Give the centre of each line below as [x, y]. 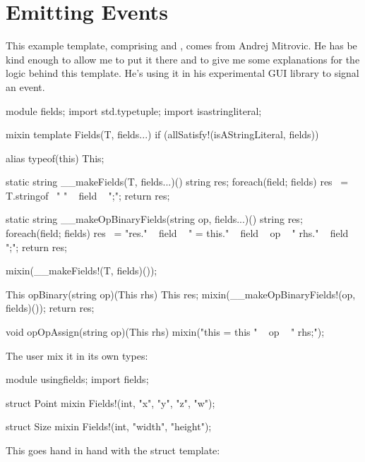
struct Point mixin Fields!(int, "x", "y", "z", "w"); [110, 402]
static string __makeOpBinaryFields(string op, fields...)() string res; [154, 219]
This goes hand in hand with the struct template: [113, 450]
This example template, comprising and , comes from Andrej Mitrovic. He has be [181, 45]
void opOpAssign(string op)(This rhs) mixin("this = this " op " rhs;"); [165, 332]
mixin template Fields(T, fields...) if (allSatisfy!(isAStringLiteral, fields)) [162, 134]
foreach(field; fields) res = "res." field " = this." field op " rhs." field [177, 233]
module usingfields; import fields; [77, 379]
